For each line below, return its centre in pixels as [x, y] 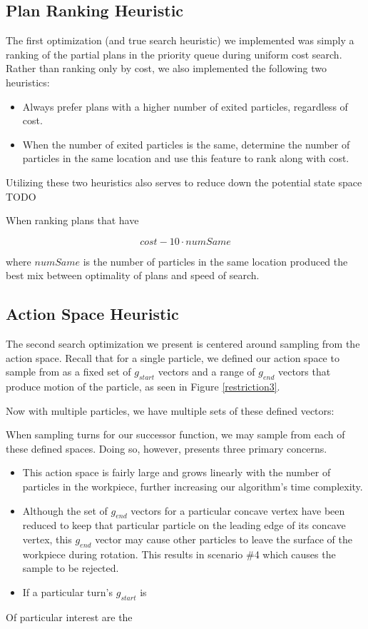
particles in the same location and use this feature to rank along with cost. [186, 158]
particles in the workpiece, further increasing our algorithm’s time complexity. [193, 487]
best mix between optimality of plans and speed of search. [133, 275]
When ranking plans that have [72, 220]
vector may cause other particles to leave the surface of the [224, 539]
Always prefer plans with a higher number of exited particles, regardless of [185, 106]
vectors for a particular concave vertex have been [238, 510]
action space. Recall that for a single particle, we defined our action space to [173, 357]
